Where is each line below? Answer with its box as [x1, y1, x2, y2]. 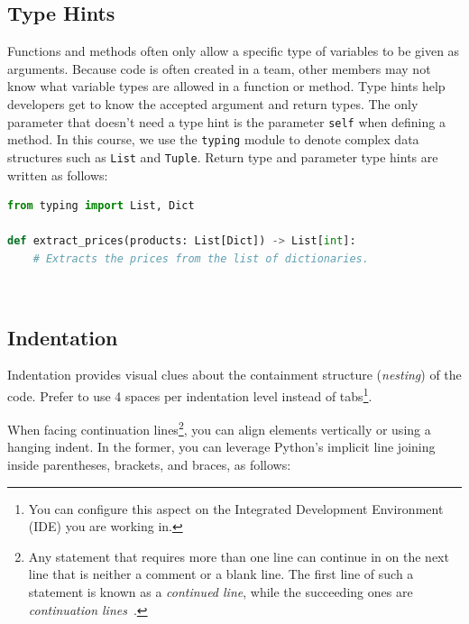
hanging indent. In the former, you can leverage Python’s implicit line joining [7, 437, 436, 456]
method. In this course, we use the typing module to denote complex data [7, 130, 419, 149]
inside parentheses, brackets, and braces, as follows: [7, 455, 291, 473]
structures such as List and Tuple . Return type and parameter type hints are [7, 147, 438, 166]
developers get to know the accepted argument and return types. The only [7, 94, 418, 113]
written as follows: [7, 165, 108, 184]
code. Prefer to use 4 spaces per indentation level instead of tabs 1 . [7, 383, 372, 405]
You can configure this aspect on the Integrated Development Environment [28, 499, 444, 518]
